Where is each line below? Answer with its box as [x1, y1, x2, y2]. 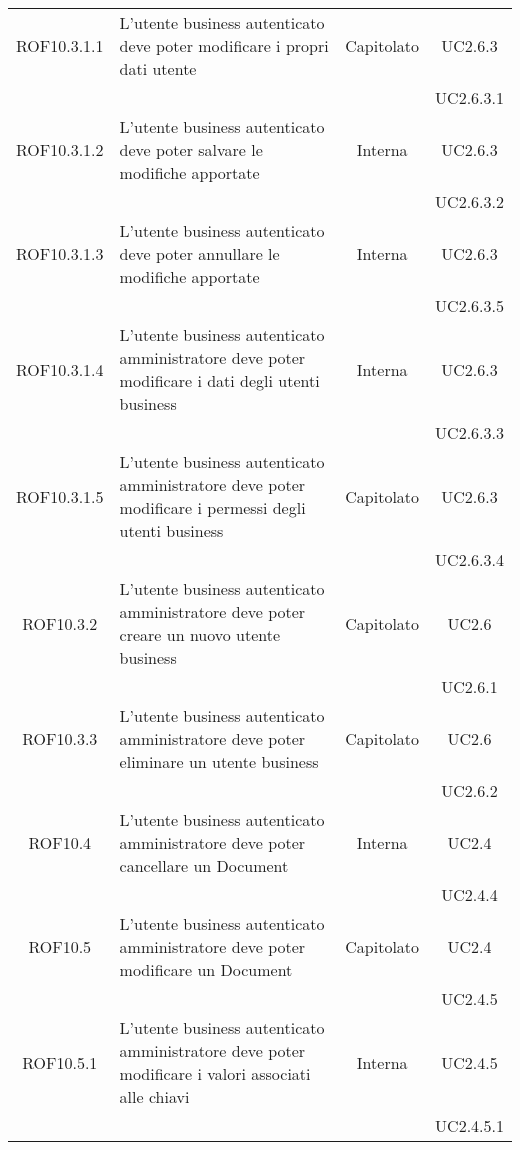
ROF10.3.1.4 [16, 357, 104, 381]
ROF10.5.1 [22, 1050, 98, 1074]
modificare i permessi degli [119, 496, 306, 519]
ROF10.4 [28, 831, 92, 854]
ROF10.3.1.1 [16, 34, 104, 57]
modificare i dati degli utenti [119, 369, 320, 392]
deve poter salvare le [119, 138, 263, 161]
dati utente [119, 57, 197, 80]
